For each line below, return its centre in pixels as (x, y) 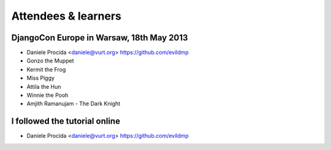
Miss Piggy (41, 78)
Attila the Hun (44, 86)
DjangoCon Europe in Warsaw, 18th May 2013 (100, 38)
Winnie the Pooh (48, 96)
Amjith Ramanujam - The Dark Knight (74, 103)
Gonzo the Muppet (50, 61)
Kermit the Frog (46, 69)
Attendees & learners (67, 16)
